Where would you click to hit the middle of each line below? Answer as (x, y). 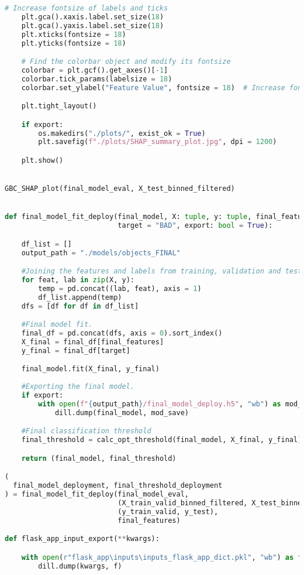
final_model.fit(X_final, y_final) (90, 369)
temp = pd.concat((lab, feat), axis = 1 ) (120, 288)
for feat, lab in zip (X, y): (78, 280)
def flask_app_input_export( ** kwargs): (82, 539)
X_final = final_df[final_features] (93, 342)
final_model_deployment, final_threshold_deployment (118, 486)
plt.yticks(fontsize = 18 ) (74, 43)
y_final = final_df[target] (76, 350)
